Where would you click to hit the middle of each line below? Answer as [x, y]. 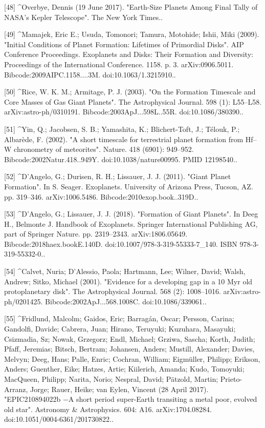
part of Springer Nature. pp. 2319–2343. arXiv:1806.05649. [96, 234]
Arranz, [16, 389]
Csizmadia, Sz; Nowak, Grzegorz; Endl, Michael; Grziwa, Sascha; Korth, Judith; [130, 338]
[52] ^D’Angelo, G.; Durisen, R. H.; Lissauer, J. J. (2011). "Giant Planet [118, 176]
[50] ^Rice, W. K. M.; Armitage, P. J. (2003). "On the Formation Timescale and [130, 92]
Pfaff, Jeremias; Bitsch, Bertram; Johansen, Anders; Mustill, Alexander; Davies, [129, 349]
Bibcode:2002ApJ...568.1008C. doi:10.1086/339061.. [126, 301]
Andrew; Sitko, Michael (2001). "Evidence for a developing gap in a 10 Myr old [128, 281]
